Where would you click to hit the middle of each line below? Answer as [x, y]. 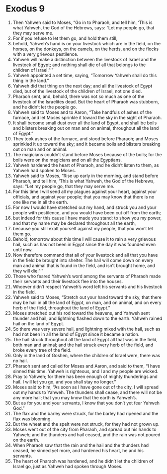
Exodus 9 [25, 9]
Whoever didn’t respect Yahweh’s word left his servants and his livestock [87, 286]
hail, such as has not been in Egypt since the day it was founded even [84, 244]
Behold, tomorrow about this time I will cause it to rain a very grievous [84, 239]
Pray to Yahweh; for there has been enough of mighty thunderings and [85, 377]
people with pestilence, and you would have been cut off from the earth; [87, 212]
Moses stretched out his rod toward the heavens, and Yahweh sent [81, 313]
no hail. [20, 361]
